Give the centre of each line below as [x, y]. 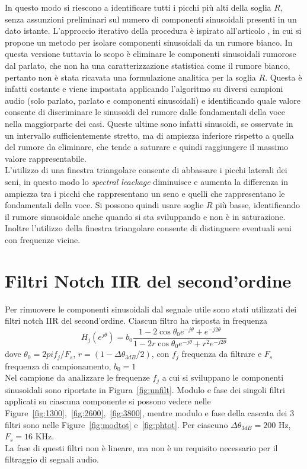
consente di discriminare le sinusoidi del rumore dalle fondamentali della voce [145, 112]
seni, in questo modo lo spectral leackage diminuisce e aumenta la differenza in [146, 181]
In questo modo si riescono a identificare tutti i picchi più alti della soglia [138, 7]
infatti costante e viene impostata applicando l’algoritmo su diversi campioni [144, 89]
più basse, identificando [258, 205]
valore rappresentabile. [46, 158]
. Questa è [284, 77]
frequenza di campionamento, [58, 366]
